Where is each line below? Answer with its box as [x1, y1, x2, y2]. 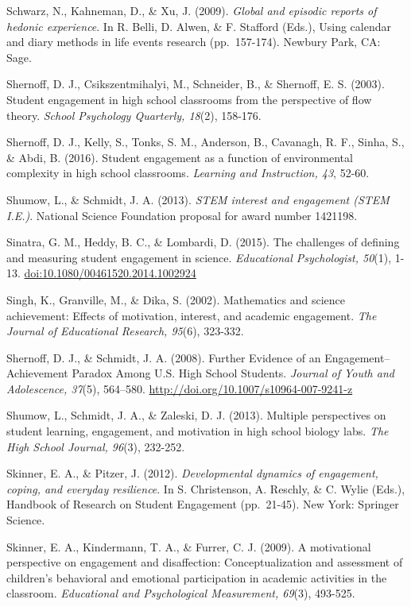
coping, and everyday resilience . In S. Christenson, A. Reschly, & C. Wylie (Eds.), [6, 480, 405, 497]
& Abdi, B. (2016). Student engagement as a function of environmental [6, 149, 353, 165]
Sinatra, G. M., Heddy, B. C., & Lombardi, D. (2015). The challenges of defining [6, 234, 400, 250]
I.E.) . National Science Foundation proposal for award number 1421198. [6, 207, 358, 223]
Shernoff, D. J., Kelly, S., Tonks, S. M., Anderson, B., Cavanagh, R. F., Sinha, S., [6, 133, 405, 150]
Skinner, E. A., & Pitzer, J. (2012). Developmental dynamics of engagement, [6, 465, 378, 481]
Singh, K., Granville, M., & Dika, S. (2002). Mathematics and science [6, 291, 345, 307]
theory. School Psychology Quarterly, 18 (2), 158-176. [6, 106, 262, 123]
